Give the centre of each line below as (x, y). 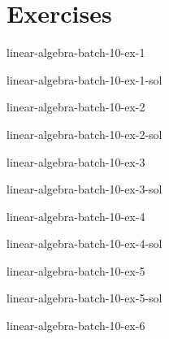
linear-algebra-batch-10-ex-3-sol (84, 189)
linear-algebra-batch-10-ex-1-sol (84, 79)
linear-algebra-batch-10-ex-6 (76, 326)
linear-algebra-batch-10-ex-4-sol (84, 243)
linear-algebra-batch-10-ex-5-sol (84, 298)
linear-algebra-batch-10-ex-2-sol (84, 134)
